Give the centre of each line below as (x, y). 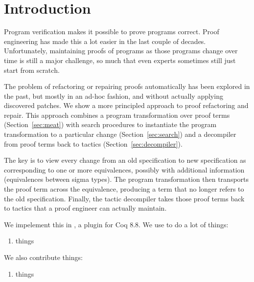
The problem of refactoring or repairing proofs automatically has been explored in (127, 86)
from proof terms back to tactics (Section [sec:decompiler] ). (93, 143)
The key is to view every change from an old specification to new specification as (125, 160)
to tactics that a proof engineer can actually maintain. (85, 208)
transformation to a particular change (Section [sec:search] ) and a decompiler (120, 134)
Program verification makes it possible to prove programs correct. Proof (112, 32)
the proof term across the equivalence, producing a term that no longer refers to (124, 189)
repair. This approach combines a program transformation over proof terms (117, 115)
